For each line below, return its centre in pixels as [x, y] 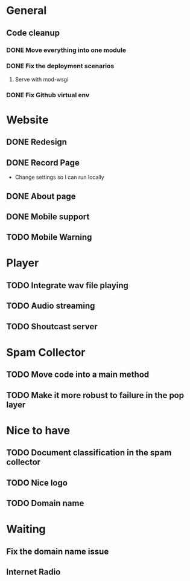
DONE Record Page [43, 163]
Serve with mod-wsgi [42, 79]
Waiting [26, 529]
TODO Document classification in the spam [89, 453]
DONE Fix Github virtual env [48, 95]
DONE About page [41, 196]
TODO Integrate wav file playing [67, 285]
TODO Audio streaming [51, 306]
